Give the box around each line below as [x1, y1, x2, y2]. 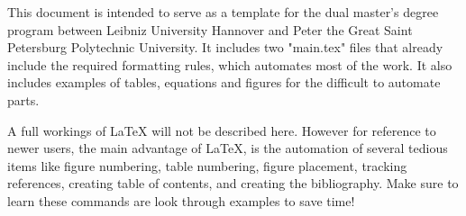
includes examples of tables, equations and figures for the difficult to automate [7, 73, 441, 92]
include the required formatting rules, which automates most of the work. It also [7, 55, 452, 74]
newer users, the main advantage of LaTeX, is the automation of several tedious [7, 139, 448, 157]
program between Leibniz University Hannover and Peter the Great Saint [7, 20, 413, 39]
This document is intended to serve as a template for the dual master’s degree [7, 3, 439, 21]
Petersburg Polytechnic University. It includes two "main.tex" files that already [7, 38, 443, 57]
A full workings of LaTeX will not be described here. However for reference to [7, 121, 436, 139]
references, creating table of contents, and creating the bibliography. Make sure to [7, 174, 459, 193]
